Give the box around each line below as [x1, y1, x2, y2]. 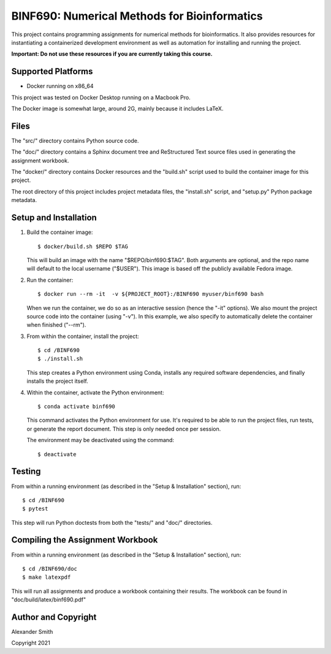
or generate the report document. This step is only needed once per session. [26, 425, 221, 432]
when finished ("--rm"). [26, 321, 86, 329]
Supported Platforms [11, 66, 93, 77]
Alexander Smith [11, 628, 53, 636]
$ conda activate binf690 [37, 403, 116, 410]
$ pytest [22, 505, 48, 513]
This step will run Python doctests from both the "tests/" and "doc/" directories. [11, 519, 213, 526]
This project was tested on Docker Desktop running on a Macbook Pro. [11, 94, 191, 101]
